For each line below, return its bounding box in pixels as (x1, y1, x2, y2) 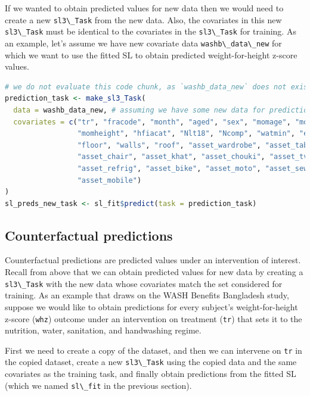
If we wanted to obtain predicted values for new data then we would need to (5, 2, 284, 14)
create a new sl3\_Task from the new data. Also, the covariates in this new (5, 13, 282, 26)
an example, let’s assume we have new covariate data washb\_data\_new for (5, 36, 282, 49)
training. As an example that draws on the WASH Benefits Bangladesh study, (5, 289, 289, 301)
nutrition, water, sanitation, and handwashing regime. (5, 324, 201, 336)
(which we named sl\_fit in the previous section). (5, 379, 192, 391)
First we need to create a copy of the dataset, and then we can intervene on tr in (5, 344, 302, 356)
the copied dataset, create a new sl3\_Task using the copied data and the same (5, 356, 297, 368)
